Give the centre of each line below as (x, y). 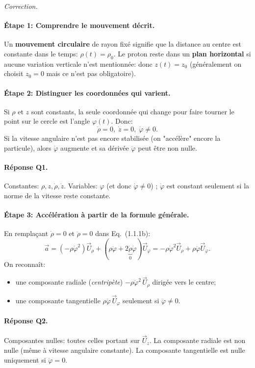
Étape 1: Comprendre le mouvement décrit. (79, 25)
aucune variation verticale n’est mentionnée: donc (78, 64)
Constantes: (22, 185)
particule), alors (28, 147)
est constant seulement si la (208, 185)
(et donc (119, 185)
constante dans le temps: (41, 53)
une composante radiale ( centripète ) (69, 282)
